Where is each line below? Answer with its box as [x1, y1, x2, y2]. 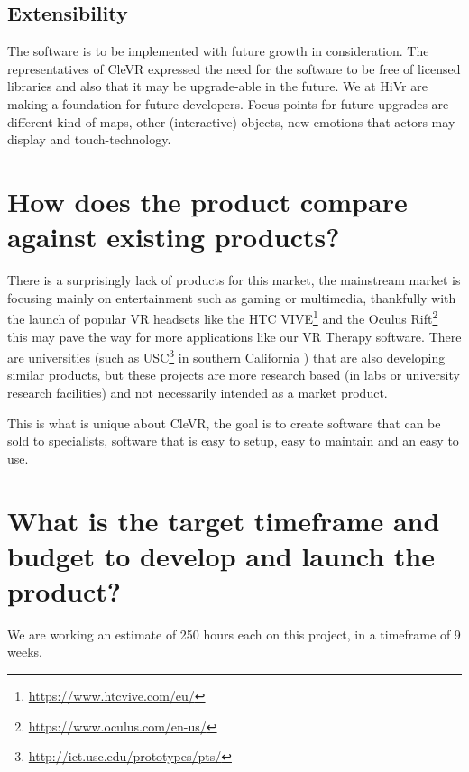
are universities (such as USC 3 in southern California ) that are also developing [7, 345, 446, 366]
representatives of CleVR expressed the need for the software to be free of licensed [7, 59, 461, 78]
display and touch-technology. [7, 130, 171, 149]
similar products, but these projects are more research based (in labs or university [7, 365, 460, 384]
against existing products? [7, 218, 340, 255]
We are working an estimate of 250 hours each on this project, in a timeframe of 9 [7, 624, 461, 643]
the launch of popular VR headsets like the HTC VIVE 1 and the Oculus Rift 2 [7, 307, 438, 327]
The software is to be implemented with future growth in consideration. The [7, 41, 429, 60]
